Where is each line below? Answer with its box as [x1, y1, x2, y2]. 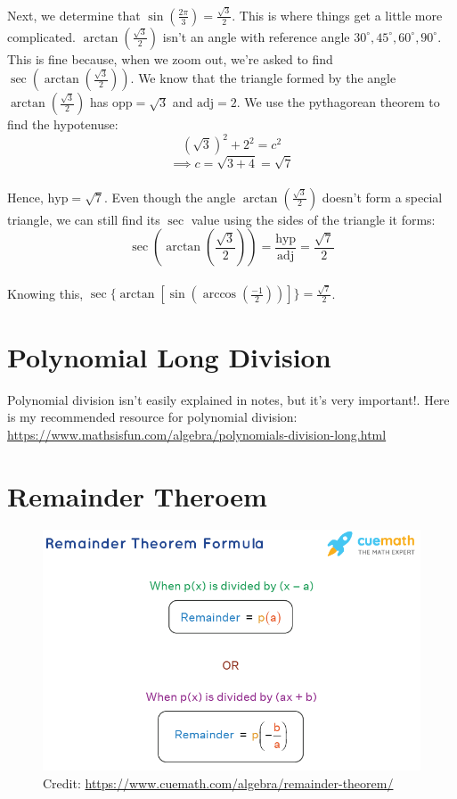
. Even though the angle [103, 187, 236, 206]
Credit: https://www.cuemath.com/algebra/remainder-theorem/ [43, 773, 394, 792]
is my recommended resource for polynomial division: [7, 408, 298, 426]
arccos [202, 288, 237, 301]
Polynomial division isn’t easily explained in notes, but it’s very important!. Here [7, 390, 450, 408]
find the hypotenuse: [7, 115, 118, 134]
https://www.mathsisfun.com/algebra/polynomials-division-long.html [7, 424, 387, 443]
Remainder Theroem [7, 477, 267, 514]
